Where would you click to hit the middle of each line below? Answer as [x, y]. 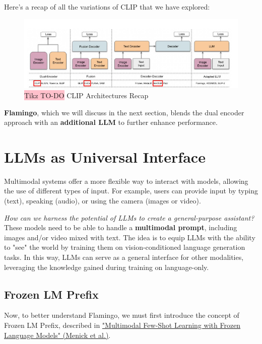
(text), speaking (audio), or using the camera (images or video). [103, 200]
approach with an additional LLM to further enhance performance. [111, 122]
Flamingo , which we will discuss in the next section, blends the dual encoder [124, 112]
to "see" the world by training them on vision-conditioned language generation [125, 247]
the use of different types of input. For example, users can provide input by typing [131, 191]
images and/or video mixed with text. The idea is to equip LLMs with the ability [130, 237]
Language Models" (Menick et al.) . [57, 335]
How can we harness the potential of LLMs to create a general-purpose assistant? [129, 217]
